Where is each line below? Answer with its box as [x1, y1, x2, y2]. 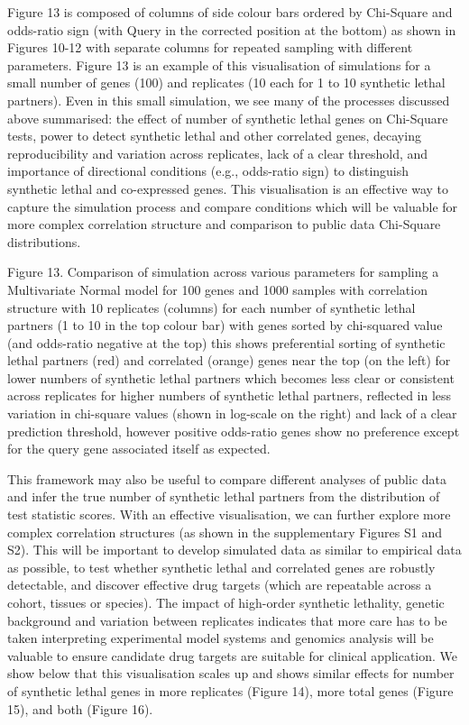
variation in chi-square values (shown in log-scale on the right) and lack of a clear [7, 404, 457, 423]
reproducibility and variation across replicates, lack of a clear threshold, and [7, 143, 428, 162]
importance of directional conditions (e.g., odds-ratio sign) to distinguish [7, 161, 409, 180]
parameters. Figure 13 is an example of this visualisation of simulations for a [7, 55, 431, 74]
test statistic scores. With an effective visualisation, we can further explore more [7, 505, 451, 524]
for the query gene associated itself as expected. [7, 439, 271, 458]
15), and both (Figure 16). [7, 699, 153, 718]
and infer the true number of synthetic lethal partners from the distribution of [7, 487, 440, 506]
